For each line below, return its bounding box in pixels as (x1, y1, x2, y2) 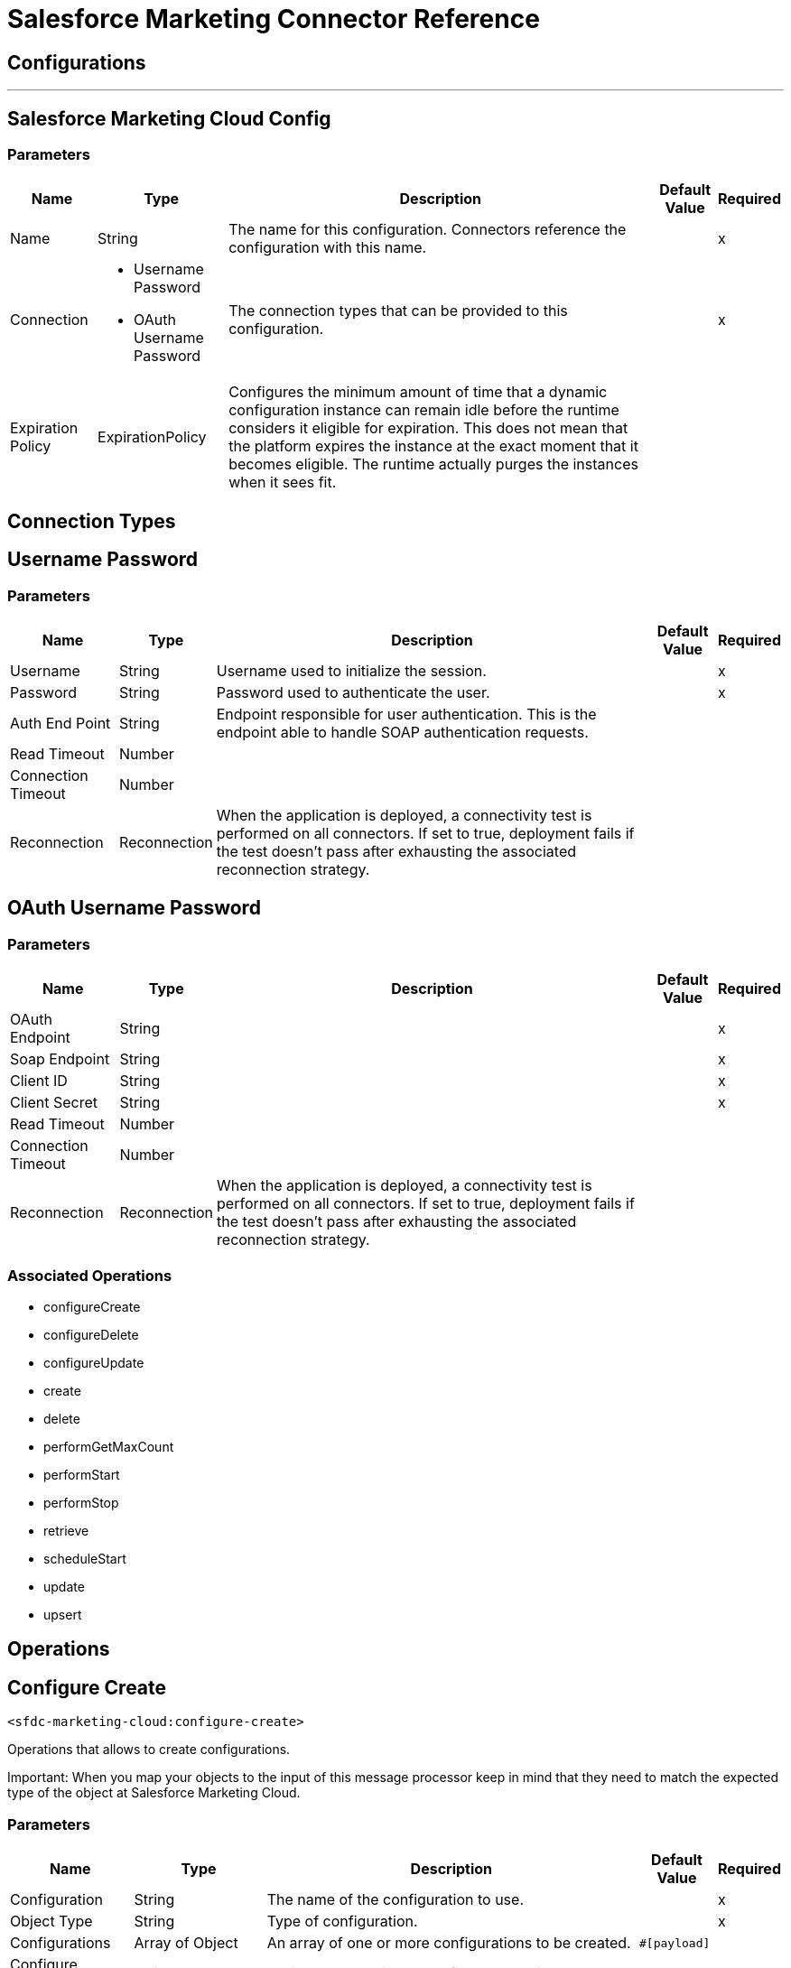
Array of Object (134, 1934, 238, 1953)
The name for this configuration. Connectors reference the (228, 220, 627, 239)
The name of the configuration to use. (266, 1890, 524, 1909)
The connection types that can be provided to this (228, 302, 568, 320)
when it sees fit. (228, 473, 337, 492)
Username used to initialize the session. (216, 662, 487, 681)
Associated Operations (7, 1266, 172, 1285)
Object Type (10, 1912, 93, 1931)
